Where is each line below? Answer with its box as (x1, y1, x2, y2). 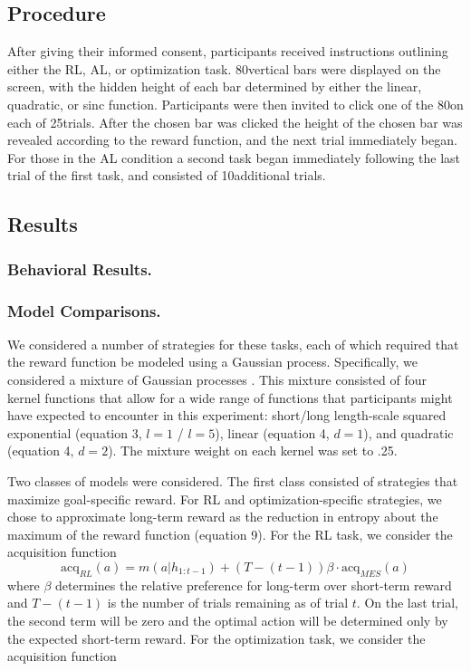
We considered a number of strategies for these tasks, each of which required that (7, 334, 459, 353)
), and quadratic (363, 423, 454, 442)
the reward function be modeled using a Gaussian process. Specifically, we (7, 352, 418, 371)
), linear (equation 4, (215, 423, 330, 442)
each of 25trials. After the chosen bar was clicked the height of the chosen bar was (7, 112, 463, 131)
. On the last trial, (356, 593, 458, 612)
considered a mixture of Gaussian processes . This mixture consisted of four (7, 369, 427, 388)
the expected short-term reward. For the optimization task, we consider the (7, 628, 426, 647)
